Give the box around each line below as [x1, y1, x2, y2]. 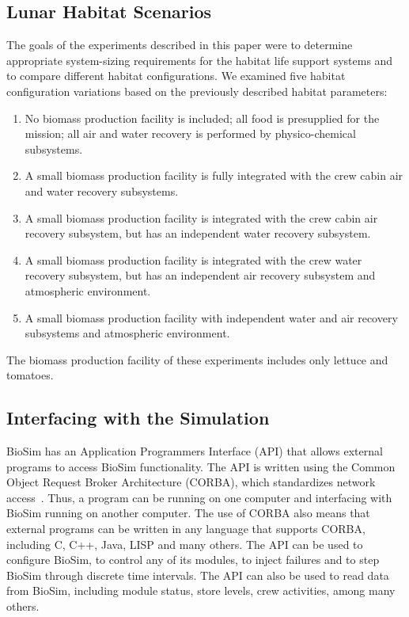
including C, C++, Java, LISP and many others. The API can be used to [6, 535, 363, 552]
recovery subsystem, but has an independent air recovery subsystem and [25, 267, 376, 284]
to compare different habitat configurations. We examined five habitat [6, 67, 346, 84]
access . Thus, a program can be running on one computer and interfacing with [6, 489, 392, 505]
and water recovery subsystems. [25, 182, 179, 199]
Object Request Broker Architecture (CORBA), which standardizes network [6, 474, 376, 490]
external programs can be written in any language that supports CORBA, [6, 520, 365, 537]
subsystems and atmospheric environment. [25, 325, 230, 341]
